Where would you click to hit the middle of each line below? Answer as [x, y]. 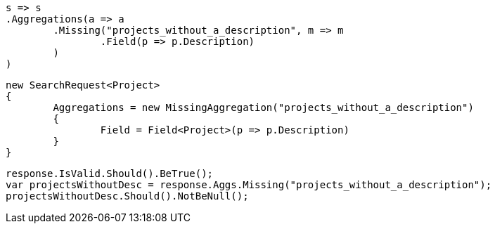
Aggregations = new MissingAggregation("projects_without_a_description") [263, 107]
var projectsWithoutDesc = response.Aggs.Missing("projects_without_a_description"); [249, 185]
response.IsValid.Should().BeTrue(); [110, 174]
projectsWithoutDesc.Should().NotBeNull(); [127, 196]
